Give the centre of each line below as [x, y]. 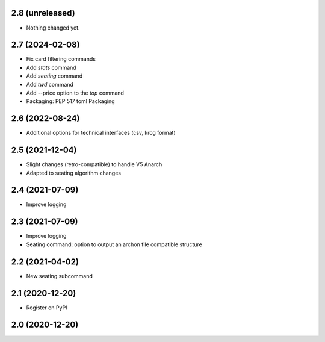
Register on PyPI [47, 308]
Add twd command [50, 84]
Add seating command [54, 76]
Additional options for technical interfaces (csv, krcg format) [101, 133]
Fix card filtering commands [61, 59]
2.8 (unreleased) [43, 13]
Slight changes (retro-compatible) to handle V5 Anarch [94, 164]
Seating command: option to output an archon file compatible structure [114, 244]
